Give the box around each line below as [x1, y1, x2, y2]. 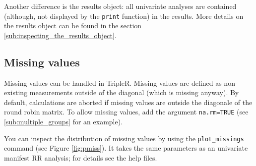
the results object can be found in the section [4, 20, 142, 31]
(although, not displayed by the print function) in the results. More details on [4, 10, 244, 21]
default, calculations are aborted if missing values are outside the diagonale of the [4, 97, 253, 107]
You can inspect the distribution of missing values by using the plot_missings [4, 133, 244, 143]
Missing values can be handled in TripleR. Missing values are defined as [4, 77, 222, 88]
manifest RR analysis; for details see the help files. [4, 152, 157, 163]
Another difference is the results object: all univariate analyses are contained [4, 1, 237, 11]
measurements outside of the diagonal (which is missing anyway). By [29, 87, 239, 98]
